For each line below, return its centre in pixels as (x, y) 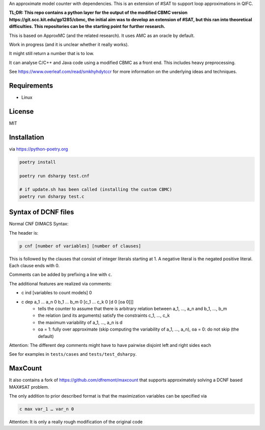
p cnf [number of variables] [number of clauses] (80, 246)
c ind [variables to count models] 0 (57, 293)
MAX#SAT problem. (29, 387)
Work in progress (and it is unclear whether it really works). (69, 44)
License (21, 111)
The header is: (24, 233)
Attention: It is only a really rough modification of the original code (76, 422)
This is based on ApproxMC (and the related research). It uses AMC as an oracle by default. (102, 35)
